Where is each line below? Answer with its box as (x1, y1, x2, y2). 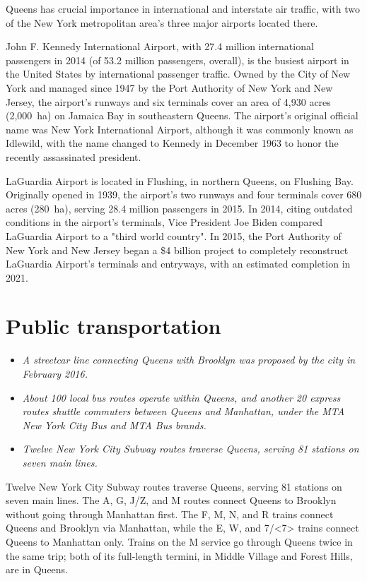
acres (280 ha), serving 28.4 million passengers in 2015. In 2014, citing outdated (6, 200, 353, 215)
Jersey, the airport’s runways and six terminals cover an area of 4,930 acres (6, 94, 331, 109)
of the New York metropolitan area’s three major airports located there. (6, 15, 318, 30)
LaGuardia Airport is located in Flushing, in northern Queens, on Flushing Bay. (6, 173, 354, 188)
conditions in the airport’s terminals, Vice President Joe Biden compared (6, 215, 322, 229)
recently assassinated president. (6, 149, 141, 164)
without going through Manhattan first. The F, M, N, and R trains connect (6, 506, 334, 521)
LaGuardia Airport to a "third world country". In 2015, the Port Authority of (6, 228, 342, 243)
